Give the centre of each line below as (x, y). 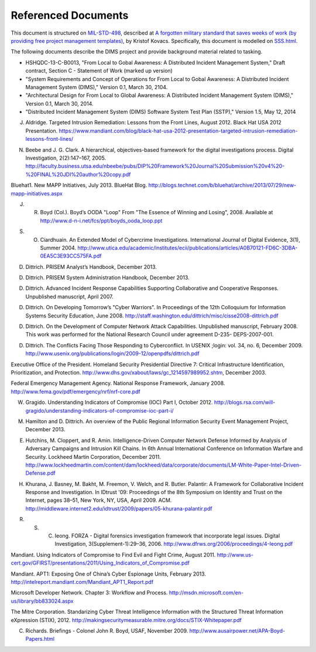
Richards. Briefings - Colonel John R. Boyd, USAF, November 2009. (107, 630)
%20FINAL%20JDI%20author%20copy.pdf (78, 174)
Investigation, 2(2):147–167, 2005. (66, 158)
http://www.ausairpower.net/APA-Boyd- (237, 630)
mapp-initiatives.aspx (37, 193)
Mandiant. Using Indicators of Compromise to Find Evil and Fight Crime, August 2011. (113, 555)
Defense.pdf (40, 473)
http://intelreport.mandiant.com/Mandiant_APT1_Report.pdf (82, 582)
